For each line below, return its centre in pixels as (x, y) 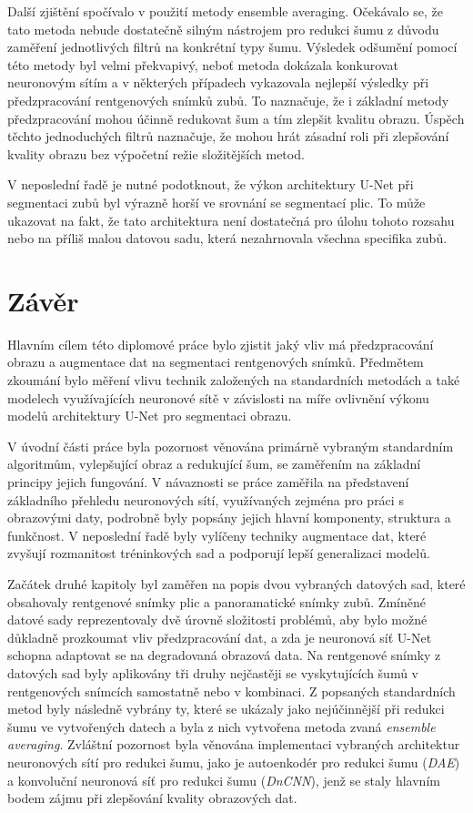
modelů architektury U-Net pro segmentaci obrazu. (150, 416)
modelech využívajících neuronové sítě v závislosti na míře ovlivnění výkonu (218, 397)
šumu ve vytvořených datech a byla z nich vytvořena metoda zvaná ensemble (221, 726)
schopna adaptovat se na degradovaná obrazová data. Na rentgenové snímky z (224, 655)
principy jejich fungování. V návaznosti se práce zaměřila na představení (208, 482)
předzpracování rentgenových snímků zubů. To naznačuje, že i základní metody (228, 100)
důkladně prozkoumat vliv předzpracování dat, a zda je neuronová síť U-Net (220, 637)
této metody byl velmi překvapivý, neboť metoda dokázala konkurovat (203, 64)
